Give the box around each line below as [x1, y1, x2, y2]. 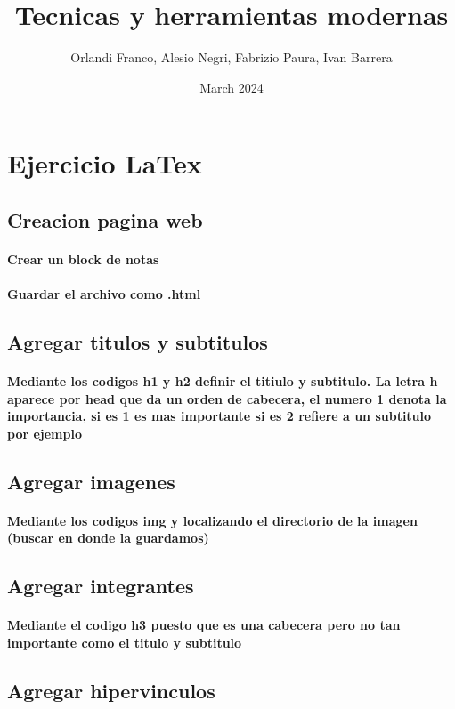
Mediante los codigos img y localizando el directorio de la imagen [7, 511, 418, 529]
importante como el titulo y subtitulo [7, 632, 242, 651]
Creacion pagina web [7, 205, 203, 233]
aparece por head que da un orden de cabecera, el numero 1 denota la [7, 389, 447, 407]
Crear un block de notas [7, 249, 159, 268]
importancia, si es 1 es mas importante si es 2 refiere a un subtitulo [7, 407, 432, 425]
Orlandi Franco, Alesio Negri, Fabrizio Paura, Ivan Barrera [70, 48, 393, 67]
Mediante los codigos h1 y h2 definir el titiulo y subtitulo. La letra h [7, 372, 438, 391]
